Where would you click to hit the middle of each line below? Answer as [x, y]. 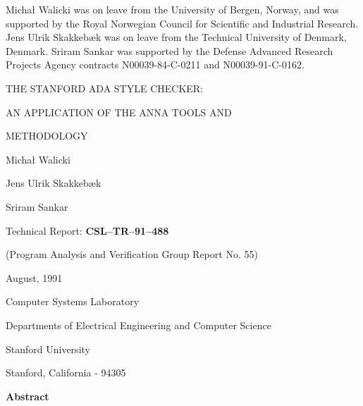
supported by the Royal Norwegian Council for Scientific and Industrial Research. [182, 23]
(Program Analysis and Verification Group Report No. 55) [132, 254]
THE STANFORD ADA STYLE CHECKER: [105, 88]
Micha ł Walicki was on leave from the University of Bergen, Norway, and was [172, 9]
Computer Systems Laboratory [73, 301]
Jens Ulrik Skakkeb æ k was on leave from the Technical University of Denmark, [176, 37]
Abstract [27, 396]
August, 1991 [34, 277]
